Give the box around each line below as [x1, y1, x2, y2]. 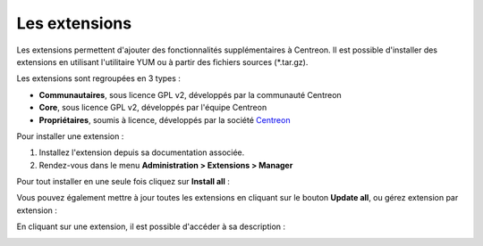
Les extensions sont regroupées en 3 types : [16, 73, 181, 84]
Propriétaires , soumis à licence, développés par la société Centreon [38, 114, 291, 125]
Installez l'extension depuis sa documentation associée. [38, 147, 245, 158]
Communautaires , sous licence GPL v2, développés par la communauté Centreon [38, 89, 342, 100]
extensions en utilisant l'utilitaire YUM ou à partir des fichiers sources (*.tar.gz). [16, 56, 309, 67]
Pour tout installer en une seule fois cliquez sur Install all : [16, 176, 230, 187]
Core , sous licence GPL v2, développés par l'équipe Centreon [38, 102, 267, 113]
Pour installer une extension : [16, 130, 124, 142]
